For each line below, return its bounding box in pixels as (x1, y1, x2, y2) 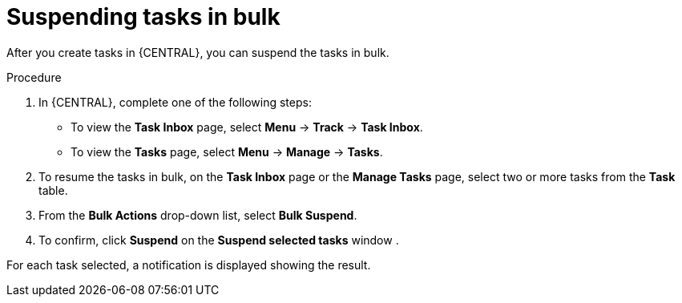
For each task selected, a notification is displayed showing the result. (6, 257, 371, 272)
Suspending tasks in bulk (6, 3, 280, 30)
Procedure (6, 70, 62, 84)
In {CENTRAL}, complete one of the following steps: (38, 95, 312, 109)
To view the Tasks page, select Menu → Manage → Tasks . (71, 144, 383, 159)
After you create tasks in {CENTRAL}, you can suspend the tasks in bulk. (6, 45, 389, 59)
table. (38, 183, 68, 197)
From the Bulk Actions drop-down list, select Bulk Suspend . (38, 208, 357, 222)
